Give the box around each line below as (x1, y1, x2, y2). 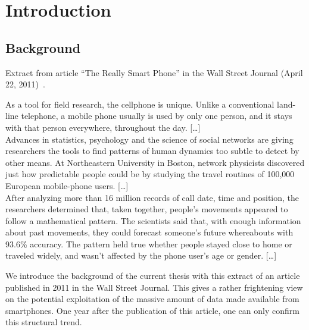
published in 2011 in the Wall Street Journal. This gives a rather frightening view (5, 281, 303, 293)
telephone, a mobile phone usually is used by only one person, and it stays (21, 109, 292, 122)
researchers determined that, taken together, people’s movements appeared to (5, 203, 288, 215)
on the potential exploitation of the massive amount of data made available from (5, 293, 299, 305)
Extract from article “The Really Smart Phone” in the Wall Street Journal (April (5, 66, 303, 78)
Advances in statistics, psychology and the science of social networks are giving (5, 133, 294, 145)
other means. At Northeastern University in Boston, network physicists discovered (5, 156, 305, 168)
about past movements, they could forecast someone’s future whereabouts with (5, 226, 294, 238)
